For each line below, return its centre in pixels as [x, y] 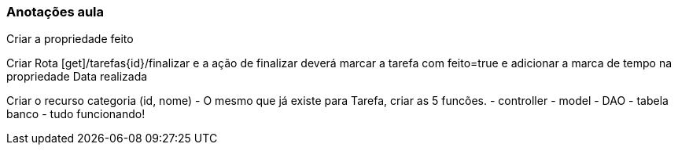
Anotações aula [55, 12]
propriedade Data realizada [77, 77]
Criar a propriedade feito [70, 39]
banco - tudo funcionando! [76, 114]
